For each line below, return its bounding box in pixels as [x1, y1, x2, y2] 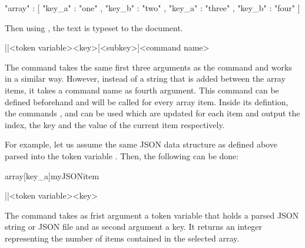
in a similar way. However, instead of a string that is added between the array [5, 72, 286, 85]
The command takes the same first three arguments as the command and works [5, 61, 292, 73]
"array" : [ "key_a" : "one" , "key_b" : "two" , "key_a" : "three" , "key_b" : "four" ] [5, 2, 300, 14]
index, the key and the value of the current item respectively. [5, 118, 225, 130]
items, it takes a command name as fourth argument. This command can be [5, 83, 279, 96]
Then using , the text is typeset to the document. [5, 21, 183, 33]
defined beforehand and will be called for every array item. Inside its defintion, [5, 95, 289, 108]
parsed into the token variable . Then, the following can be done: [5, 149, 239, 162]
